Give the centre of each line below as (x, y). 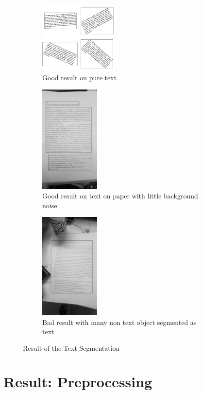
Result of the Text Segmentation (71, 348)
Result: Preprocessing (78, 381)
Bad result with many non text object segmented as (119, 322)
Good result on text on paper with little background (120, 196)
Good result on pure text (80, 78)
